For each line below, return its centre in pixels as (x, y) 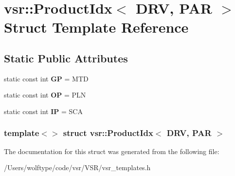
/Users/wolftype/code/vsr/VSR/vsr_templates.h (77, 167)
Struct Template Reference (96, 27)
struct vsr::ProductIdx (108, 133)
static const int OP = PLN (45, 95)
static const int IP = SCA (43, 111)
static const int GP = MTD (46, 78)
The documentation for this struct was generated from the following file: (112, 151)
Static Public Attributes (66, 58)
